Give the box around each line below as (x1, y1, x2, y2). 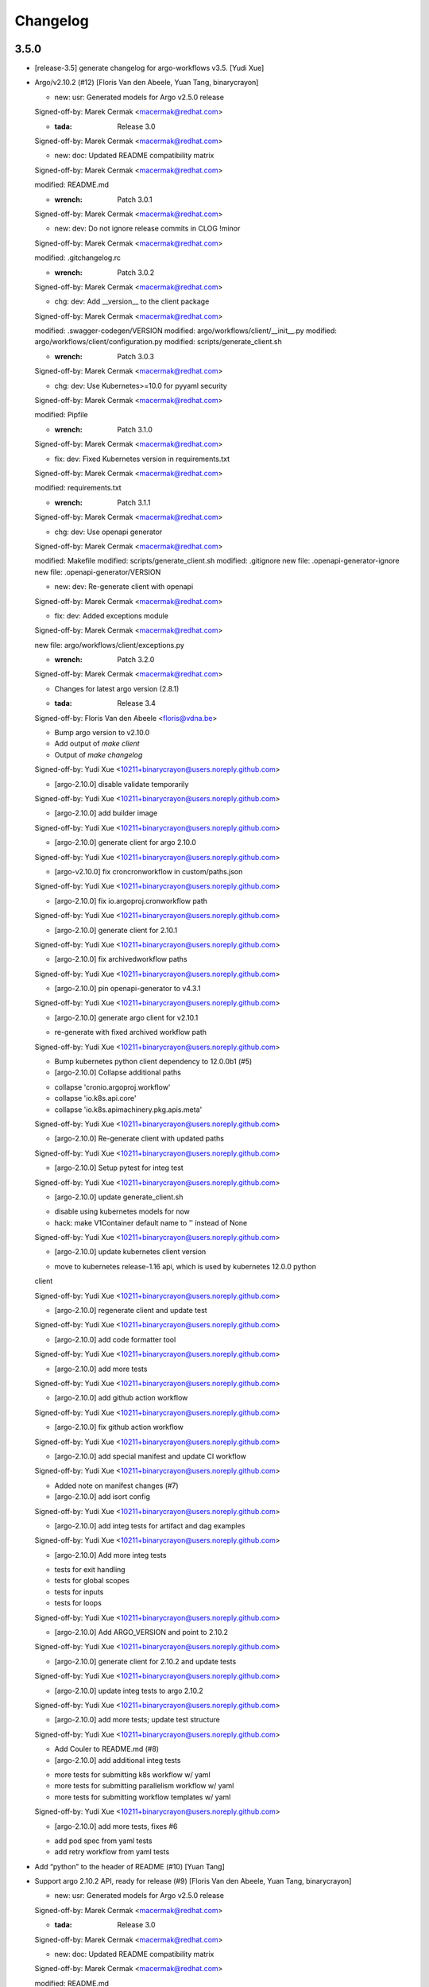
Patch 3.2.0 (117, 655, 155, 664)
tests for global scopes (54, 1576, 130, 1586)
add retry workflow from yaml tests (54, 1847, 170, 1857)
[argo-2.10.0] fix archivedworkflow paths (54, 955, 187, 964)
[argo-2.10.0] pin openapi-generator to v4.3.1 (54, 984, 201, 993)
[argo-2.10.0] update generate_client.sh (54, 1192, 184, 1202)
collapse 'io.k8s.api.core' (54, 1094, 137, 1103)
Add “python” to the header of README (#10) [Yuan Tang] (34, 1861, 226, 1871)
